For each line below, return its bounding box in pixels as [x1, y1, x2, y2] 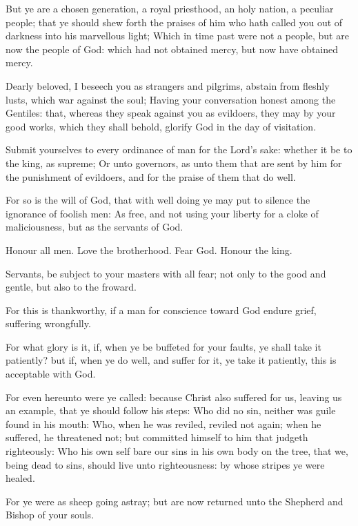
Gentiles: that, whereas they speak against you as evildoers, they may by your [6, 106, 336, 120]
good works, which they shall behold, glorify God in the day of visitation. [6, 119, 317, 133]
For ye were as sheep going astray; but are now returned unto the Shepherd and [6, 494, 344, 508]
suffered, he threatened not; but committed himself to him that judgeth [6, 430, 308, 445]
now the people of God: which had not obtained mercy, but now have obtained [6, 41, 339, 56]
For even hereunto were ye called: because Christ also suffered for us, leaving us [6, 389, 342, 404]
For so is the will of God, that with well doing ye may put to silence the [6, 193, 310, 207]
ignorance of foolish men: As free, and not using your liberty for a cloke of [6, 206, 319, 220]
